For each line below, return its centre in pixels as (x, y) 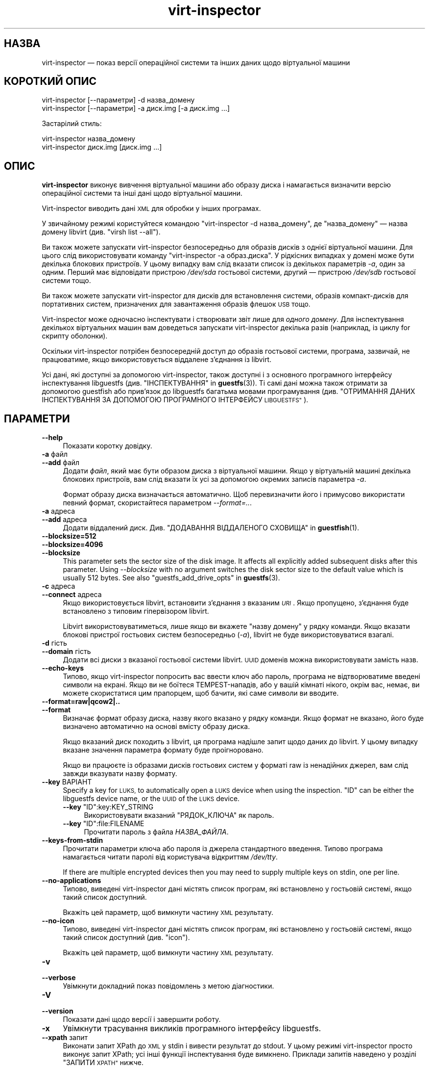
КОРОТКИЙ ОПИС (50, 81)
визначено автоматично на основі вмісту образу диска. (156, 727)
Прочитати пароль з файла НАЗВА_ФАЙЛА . (156, 832)
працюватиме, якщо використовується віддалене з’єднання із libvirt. (157, 360)
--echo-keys (63, 668)
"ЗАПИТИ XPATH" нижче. (103, 1063)
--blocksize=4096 (72, 545)
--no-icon (58, 921)
